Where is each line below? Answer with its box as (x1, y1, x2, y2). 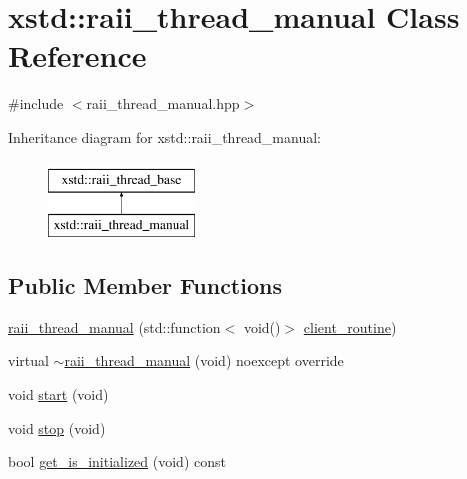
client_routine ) (303, 316, 397, 337)
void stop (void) (8, 417, 106, 438)
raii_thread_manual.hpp (86, 93, 240, 114)
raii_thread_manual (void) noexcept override (64, 350, 344, 371)
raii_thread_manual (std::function (8, 316, 221, 337)
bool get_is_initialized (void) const (8, 451, 226, 472)
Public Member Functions (8, 270, 282, 301)
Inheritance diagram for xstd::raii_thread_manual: (8, 126, 321, 147)
